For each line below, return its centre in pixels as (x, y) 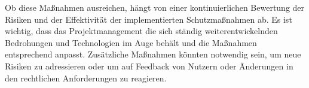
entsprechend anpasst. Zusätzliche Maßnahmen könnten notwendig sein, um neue (153, 54)
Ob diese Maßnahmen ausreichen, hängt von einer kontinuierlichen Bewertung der (155, 7)
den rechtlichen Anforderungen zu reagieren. (86, 78)
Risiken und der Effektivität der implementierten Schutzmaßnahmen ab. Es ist (149, 19)
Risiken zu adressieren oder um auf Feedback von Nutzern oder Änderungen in (149, 66)
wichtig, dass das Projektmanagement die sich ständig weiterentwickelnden (141, 31)
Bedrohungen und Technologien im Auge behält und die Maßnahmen (131, 42)
